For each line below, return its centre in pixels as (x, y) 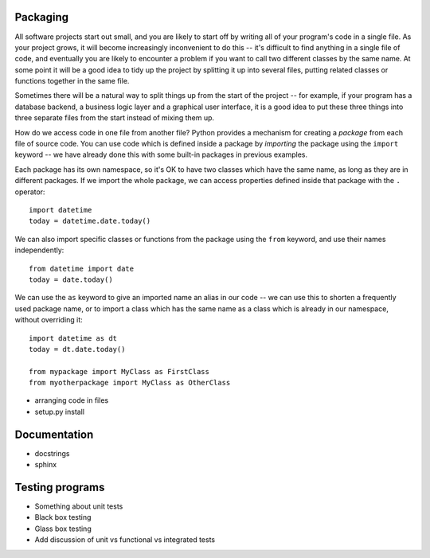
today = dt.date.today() (77, 349)
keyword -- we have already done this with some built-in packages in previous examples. (161, 154)
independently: (39, 250)
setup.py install (60, 412)
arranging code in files (72, 400)
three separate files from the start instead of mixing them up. (115, 118)
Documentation (54, 434)
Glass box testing (63, 529)
